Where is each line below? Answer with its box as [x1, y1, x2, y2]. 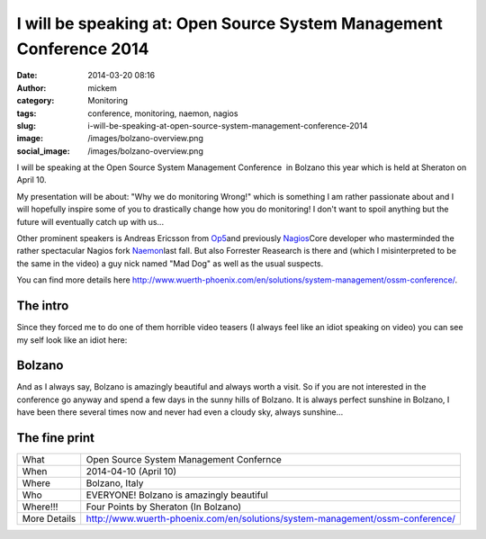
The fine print [16, 430, 94, 445]
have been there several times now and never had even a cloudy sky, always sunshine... [16, 407, 344, 418]
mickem [87, 82, 117, 94]
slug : [16, 120, 36, 130]
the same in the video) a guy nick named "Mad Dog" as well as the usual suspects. [16, 257, 324, 269]
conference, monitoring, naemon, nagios [87, 108, 238, 119]
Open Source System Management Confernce [85, 454, 283, 466]
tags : [16, 108, 37, 119]
